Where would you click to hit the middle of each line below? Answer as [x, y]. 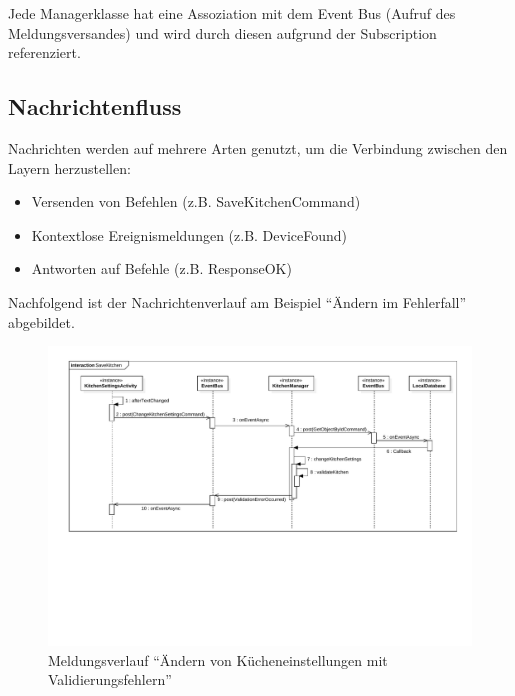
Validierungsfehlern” [110, 679]
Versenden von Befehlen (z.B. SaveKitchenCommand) [196, 201]
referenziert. [44, 52]
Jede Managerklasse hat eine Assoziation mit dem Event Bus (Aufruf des [232, 13]
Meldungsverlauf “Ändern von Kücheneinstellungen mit [218, 659]
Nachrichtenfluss [95, 106]
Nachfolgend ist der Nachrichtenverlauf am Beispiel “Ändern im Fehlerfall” [237, 301]
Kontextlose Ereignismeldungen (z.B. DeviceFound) [189, 234]
